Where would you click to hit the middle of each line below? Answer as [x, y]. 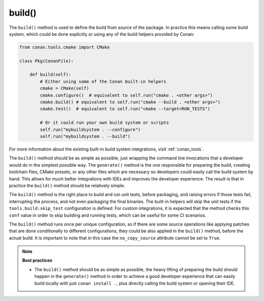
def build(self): [50, 75]
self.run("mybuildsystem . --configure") [90, 129]
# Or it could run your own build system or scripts [104, 123]
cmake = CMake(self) [65, 88]
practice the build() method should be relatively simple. [67, 185]
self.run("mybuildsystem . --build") [85, 137]
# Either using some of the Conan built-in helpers [103, 81]
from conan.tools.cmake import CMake [65, 47]
